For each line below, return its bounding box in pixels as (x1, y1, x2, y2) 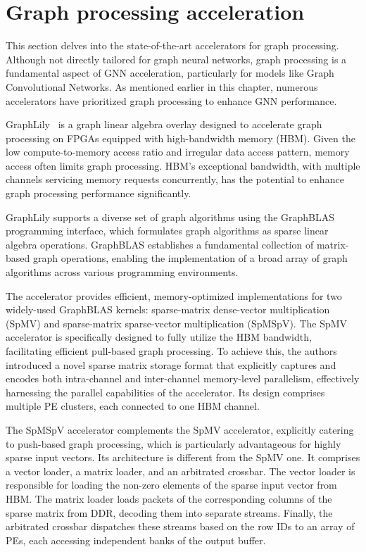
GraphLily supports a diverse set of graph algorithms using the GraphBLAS (6, 209, 335, 224)
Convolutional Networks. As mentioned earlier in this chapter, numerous (6, 79, 318, 94)
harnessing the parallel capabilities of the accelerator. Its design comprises (6, 384, 325, 399)
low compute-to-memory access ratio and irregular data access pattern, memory (6, 144, 350, 159)
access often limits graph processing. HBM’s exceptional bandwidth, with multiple (6, 158, 360, 172)
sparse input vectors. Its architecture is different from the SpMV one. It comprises (6, 450, 360, 465)
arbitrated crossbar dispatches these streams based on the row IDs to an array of (6, 519, 355, 534)
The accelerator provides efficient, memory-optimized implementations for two (6, 288, 342, 303)
